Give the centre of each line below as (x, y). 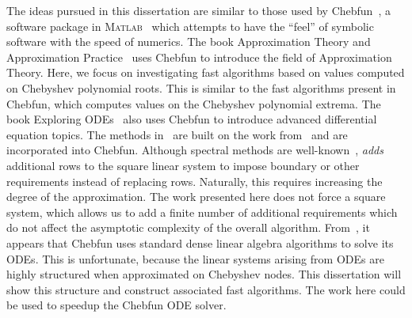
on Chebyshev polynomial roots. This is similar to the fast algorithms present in (201, 87)
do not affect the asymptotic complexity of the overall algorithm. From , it (188, 227)
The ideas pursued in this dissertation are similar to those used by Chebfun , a (198, 10)
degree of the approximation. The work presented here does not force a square (196, 197)
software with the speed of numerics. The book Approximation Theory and (189, 42)
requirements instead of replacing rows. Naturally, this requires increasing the (195, 181)
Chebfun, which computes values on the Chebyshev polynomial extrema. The (194, 103)
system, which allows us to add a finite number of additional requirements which (202, 212)
